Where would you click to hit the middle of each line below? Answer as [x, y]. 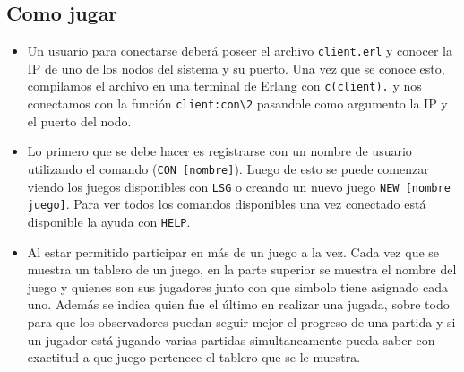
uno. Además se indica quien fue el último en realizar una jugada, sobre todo [238, 304]
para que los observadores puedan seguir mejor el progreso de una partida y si [241, 321]
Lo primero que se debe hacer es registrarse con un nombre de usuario [219, 151]
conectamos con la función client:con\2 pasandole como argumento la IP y [237, 104]
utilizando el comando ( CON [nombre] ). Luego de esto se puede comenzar [228, 168]
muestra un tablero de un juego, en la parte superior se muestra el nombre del [242, 269]
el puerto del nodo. [79, 121]
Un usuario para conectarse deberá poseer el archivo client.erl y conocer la [240, 51]
